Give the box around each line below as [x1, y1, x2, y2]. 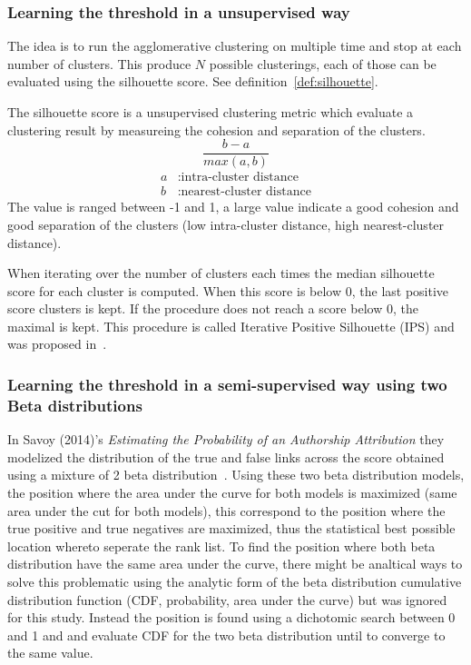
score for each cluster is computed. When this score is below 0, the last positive [7, 281, 449, 300]
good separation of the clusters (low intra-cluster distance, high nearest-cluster [7, 214, 445, 233]
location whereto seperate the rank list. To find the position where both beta [7, 536, 436, 555]
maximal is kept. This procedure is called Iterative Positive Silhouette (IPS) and [7, 316, 455, 335]
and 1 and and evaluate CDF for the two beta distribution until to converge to [7, 625, 446, 644]
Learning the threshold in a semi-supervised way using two [7, 372, 447, 395]
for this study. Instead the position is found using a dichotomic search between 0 [7, 608, 456, 627]
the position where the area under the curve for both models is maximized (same [7, 482, 457, 501]
